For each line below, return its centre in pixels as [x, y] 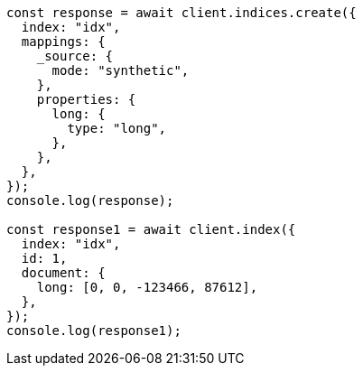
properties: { [86, 99]
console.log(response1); [94, 331]
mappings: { [63, 42]
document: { [63, 273]
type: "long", [117, 128]
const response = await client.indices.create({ [181, 13]
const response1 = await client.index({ [151, 229]
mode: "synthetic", [121, 70]
